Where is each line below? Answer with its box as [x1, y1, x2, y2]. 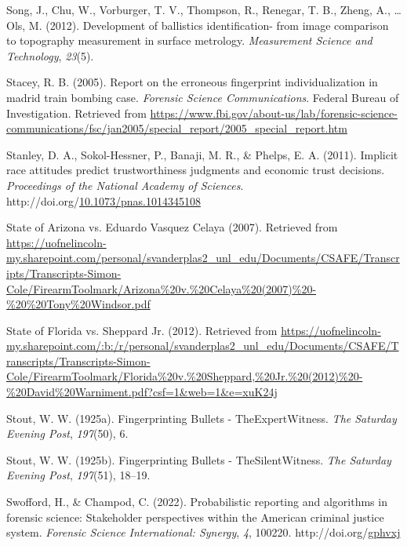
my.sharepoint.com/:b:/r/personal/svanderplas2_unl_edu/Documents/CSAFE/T [6, 337, 399, 354]
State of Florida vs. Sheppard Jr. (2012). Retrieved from [6, 322, 278, 338]
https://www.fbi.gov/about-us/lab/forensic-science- [150, 104, 398, 121]
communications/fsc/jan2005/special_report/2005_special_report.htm [6, 120, 347, 136]
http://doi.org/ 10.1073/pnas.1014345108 [6, 192, 201, 209]
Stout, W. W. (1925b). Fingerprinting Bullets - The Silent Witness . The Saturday [6, 451, 391, 468]
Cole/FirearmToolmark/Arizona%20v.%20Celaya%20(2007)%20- [6, 280, 317, 297]
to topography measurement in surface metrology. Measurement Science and [6, 32, 372, 49]
